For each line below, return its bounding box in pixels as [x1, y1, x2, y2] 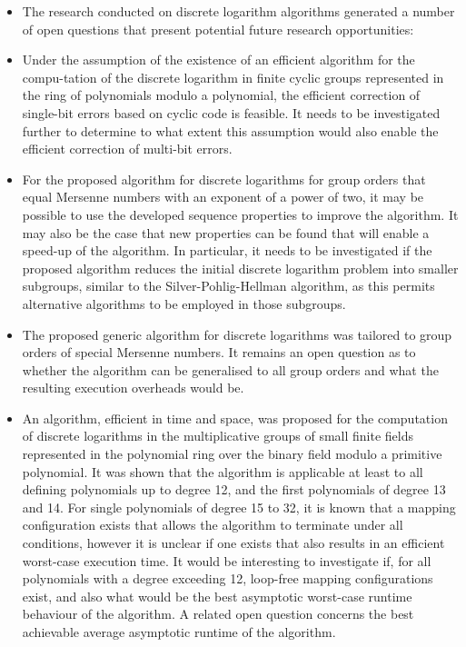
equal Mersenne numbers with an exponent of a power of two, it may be [22, 187, 424, 206]
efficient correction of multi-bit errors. [22, 139, 233, 158]
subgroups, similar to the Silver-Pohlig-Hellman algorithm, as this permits [22, 276, 435, 295]
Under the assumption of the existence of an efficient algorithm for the [22, 50, 415, 69]
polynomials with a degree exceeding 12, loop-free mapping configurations [22, 569, 433, 588]
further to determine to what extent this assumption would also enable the [22, 121, 439, 140]
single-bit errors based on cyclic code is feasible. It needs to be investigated [22, 103, 441, 122]
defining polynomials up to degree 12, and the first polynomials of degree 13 [22, 480, 446, 499]
